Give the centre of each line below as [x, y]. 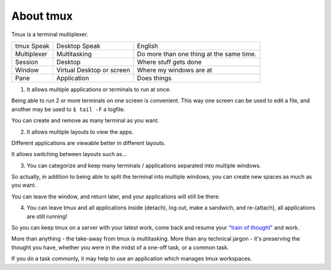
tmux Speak [32, 46]
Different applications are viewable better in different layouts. [88, 143]
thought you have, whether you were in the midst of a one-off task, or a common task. [120, 247]
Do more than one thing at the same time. [197, 54]
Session [27, 62]
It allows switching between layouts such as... [69, 154]
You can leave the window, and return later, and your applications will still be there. [116, 197]
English [148, 46]
